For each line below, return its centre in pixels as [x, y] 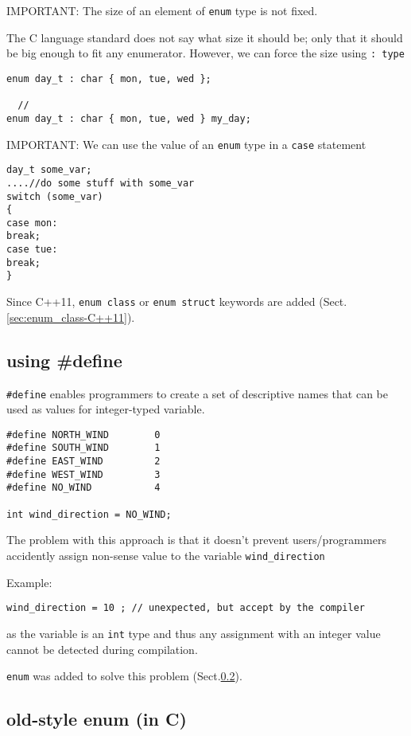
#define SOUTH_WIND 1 [83, 448]
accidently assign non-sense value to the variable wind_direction [166, 555]
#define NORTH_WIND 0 [83, 435]
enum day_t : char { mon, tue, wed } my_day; [129, 118]
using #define [64, 360]
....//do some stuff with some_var [101, 183]
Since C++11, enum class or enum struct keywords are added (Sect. [177, 301]
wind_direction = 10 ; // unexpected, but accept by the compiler [186, 608]
